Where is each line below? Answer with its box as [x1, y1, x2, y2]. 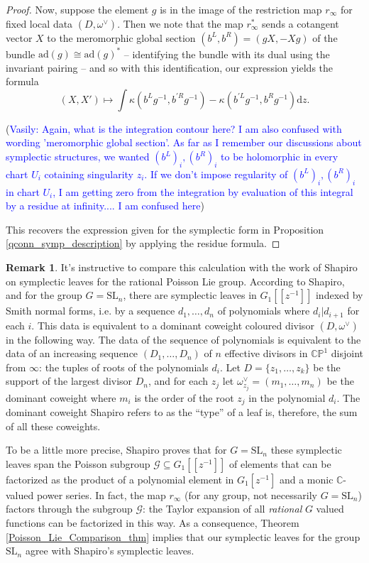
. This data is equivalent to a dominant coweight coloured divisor [31, 317, 314, 332]
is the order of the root [134, 390, 234, 405]
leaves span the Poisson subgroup [6, 456, 150, 471]
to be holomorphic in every [221, 149, 338, 164]
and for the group [6, 288, 82, 302]
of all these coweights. [6, 418, 101, 433]
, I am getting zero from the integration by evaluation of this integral [53, 184, 353, 199]
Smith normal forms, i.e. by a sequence [6, 303, 175, 318]
